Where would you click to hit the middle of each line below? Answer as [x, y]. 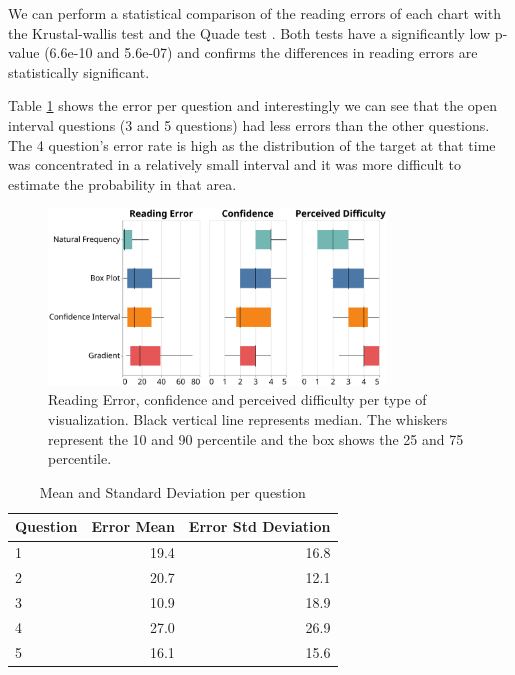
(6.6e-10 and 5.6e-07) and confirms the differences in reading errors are [261, 52]
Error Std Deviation [259, 526]
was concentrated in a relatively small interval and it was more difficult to [235, 164]
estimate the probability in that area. [122, 183]
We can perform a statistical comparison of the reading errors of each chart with [254, 13]
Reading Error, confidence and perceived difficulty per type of [237, 399]
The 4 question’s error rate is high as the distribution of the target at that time [252, 144]
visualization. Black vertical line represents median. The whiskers [248, 419]
